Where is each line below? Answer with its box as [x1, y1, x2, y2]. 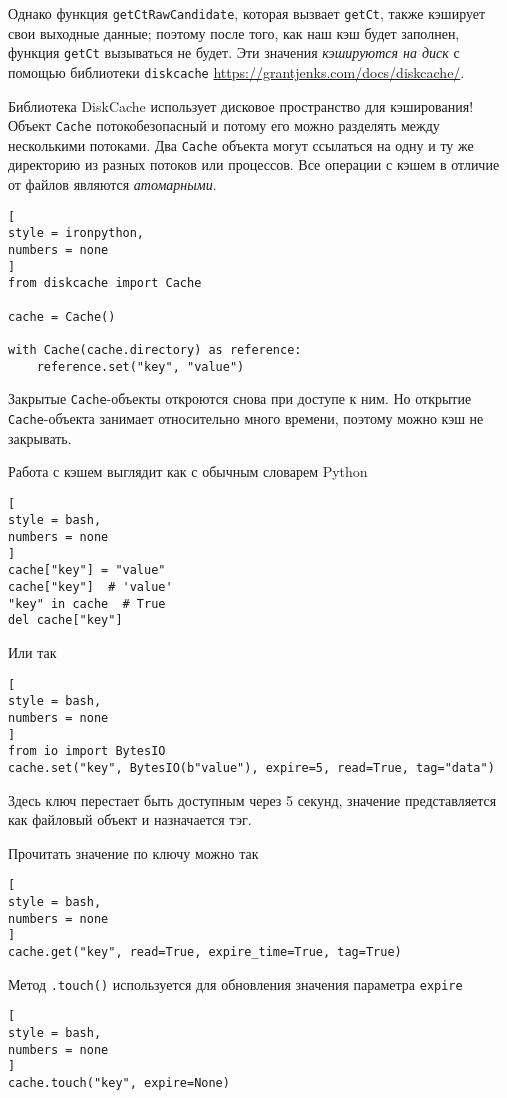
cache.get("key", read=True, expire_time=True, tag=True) [8, 944, 402, 959]
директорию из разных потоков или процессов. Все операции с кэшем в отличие [8, 154, 500, 175]
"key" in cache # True [8, 596, 166, 611]
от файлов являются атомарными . [8, 174, 217, 195]
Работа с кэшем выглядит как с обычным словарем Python [8, 461, 368, 482]
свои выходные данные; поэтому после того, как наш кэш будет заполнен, [8, 22, 460, 43]
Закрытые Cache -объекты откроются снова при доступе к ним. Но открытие [8, 388, 472, 409]
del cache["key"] [8, 613, 123, 628]
